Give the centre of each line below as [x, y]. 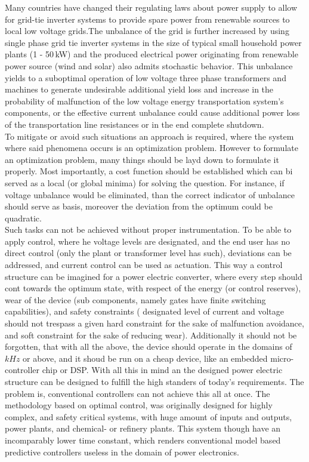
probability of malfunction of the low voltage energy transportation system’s [144, 101]
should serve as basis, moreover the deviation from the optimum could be [139, 206]
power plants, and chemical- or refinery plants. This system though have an [143, 428]
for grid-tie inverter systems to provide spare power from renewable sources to [147, 19]
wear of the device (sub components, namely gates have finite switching [135, 299]
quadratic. [23, 218]
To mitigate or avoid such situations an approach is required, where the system [149, 136]
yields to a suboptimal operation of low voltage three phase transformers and [146, 77]
